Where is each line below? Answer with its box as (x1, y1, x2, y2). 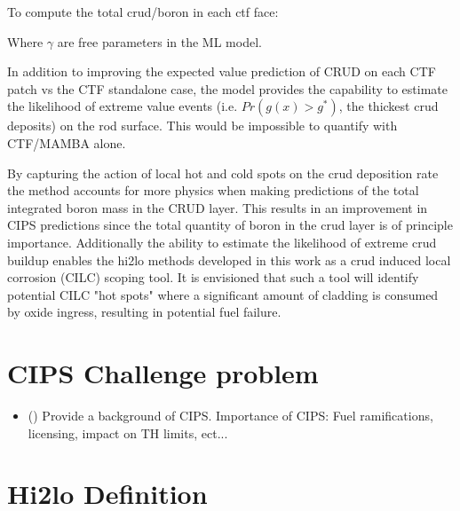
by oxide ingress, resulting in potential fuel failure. (7, 303, 282, 321)
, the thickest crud (338, 97, 439, 115)
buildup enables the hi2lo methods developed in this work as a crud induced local (7, 250, 451, 269)
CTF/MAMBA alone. (7, 133, 126, 152)
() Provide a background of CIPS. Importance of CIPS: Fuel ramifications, (28, 406, 433, 425)
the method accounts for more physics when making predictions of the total (7, 181, 419, 200)
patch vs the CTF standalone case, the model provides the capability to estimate (7, 79, 448, 98)
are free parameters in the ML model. (57, 32, 262, 51)
